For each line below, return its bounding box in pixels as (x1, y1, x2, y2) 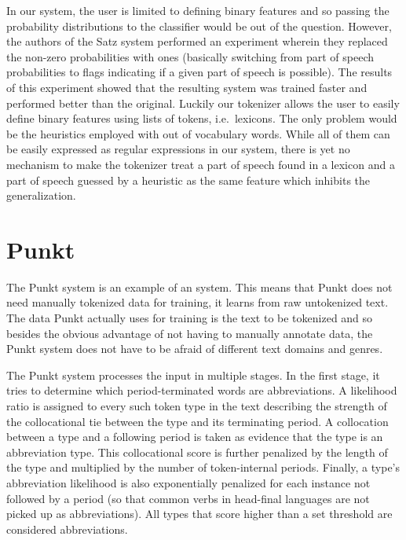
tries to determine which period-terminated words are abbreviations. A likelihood (6, 382, 397, 399)
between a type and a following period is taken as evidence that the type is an (6, 428, 383, 445)
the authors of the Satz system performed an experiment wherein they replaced (6, 33, 388, 50)
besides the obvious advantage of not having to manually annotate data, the (6, 325, 373, 341)
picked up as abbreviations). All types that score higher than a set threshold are (6, 505, 393, 522)
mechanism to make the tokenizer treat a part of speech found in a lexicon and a (6, 156, 395, 172)
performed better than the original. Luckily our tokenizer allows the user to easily (6, 94, 400, 111)
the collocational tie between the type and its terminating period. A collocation (6, 413, 389, 429)
